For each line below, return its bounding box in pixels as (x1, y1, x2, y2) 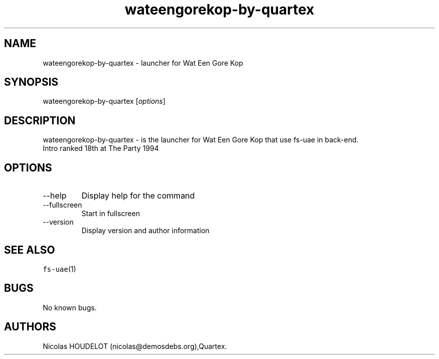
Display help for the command (81, 191, 195, 201)
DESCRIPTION (4, 114, 76, 127)
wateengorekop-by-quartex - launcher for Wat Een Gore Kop (43, 58, 244, 67)
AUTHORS (4, 320, 57, 333)
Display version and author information (81, 226, 209, 235)
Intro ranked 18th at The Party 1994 (43, 144, 159, 153)
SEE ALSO (4, 243, 55, 256)
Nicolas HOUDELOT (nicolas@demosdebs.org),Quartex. (43, 341, 227, 350)
